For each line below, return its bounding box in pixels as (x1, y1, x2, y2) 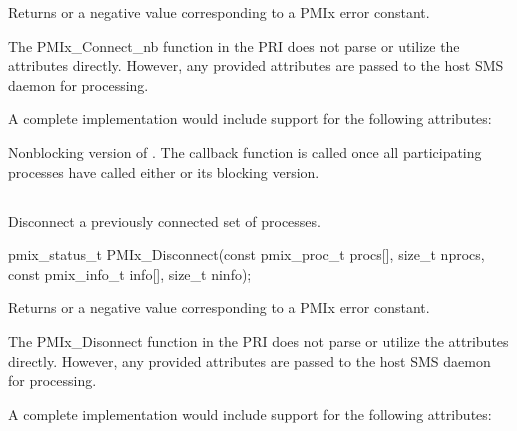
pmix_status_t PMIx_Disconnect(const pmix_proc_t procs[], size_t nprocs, (8, 244, 485, 265)
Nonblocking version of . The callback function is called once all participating (8, 141, 482, 162)
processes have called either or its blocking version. (8, 161, 320, 182)
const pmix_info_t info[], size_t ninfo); (8, 263, 252, 284)
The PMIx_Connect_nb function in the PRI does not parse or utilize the (8, 35, 460, 56)
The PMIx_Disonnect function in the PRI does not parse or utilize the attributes (8, 330, 509, 351)
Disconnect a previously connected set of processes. (8, 210, 321, 231)
